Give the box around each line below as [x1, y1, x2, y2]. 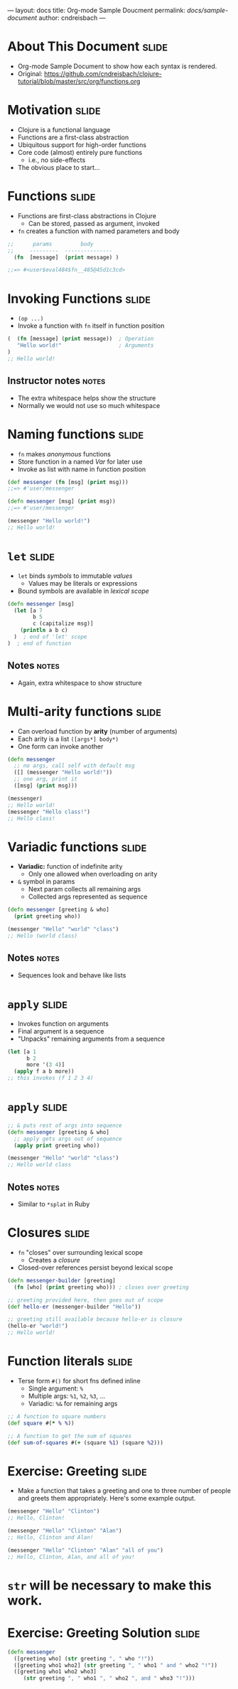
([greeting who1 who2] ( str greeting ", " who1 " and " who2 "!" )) [13, 1661, 218, 1669]
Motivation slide [7, 102, 101, 118]
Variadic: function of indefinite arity [17, 862, 123, 871]
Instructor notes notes [7, 375, 106, 387]
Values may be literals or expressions [28, 579, 138, 587]
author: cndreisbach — [38, 14, 106, 22]
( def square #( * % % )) [7, 1420, 75, 1427]
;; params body [7, 240, 94, 247]
